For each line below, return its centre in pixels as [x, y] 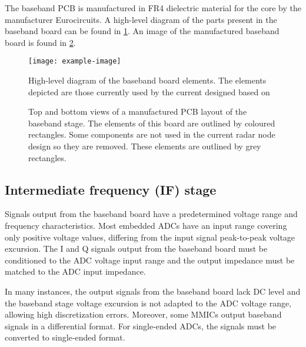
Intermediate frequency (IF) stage [111, 189]
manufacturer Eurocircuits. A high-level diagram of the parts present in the [141, 19]
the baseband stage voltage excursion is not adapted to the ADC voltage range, [148, 303]
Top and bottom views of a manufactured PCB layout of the [138, 111]
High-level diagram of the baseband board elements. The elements [147, 80]
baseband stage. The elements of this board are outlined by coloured [152, 123]
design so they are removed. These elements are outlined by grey [145, 146]
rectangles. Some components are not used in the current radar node [152, 134]
